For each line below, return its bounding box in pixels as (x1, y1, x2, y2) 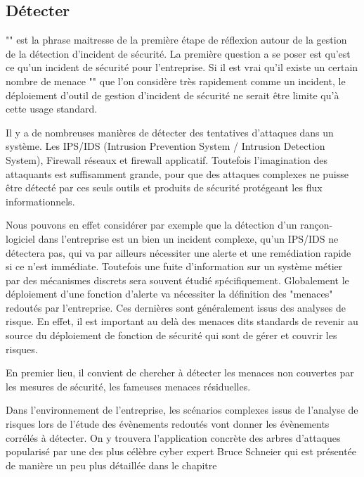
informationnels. (6, 193, 75, 208)
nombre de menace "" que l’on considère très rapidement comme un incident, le (6, 73, 346, 88)
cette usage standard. (6, 101, 98, 116)
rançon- (300, 217, 333, 232)
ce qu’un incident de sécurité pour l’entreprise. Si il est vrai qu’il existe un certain (6, 60, 358, 75)
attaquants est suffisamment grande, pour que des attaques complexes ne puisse (6, 166, 349, 181)
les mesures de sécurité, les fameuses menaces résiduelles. (6, 379, 251, 393)
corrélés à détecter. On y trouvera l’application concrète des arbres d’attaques (6, 430, 341, 445)
